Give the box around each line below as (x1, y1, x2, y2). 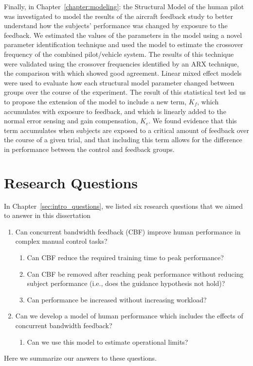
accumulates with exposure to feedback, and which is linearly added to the (4, 106, 226, 116)
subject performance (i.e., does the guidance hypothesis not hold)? (27, 278, 225, 288)
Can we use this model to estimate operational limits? (27, 336, 188, 347)
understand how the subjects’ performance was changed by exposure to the (4, 20, 228, 31)
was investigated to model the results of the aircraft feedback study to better (4, 11, 234, 21)
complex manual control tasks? (15, 236, 108, 246)
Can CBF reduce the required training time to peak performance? (27, 252, 224, 262)
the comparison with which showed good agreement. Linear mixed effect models (4, 68, 242, 78)
